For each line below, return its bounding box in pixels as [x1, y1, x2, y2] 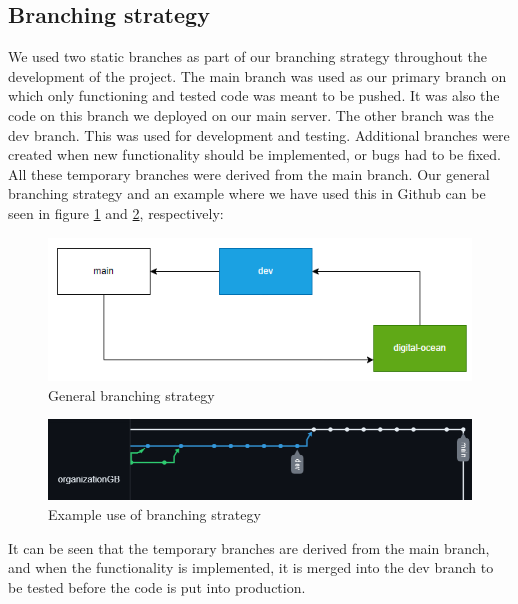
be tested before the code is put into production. [8, 576, 306, 597]
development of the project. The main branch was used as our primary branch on [8, 65, 507, 86]
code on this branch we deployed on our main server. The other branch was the [8, 104, 494, 125]
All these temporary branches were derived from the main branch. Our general [8, 163, 490, 184]
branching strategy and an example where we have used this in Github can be [8, 183, 486, 204]
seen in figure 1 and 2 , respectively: [8, 202, 224, 223]
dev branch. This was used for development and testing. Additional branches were [8, 124, 510, 145]
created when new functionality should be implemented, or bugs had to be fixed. [8, 144, 501, 165]
